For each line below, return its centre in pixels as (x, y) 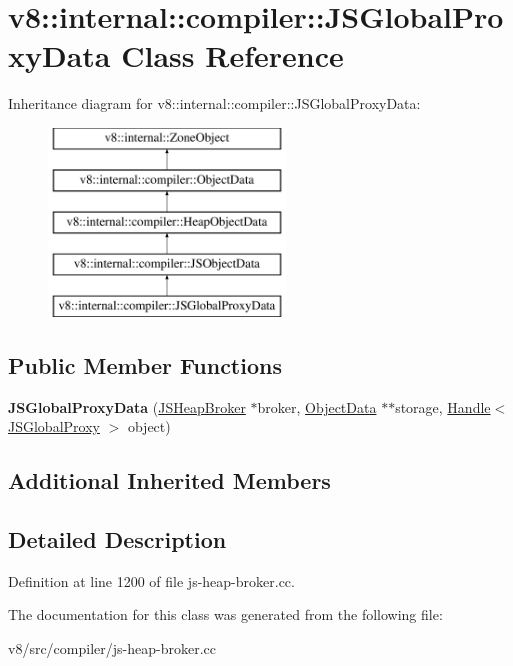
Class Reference (232, 55)
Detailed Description (117, 539)
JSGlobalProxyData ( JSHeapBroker (127, 406)
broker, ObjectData (317, 406)
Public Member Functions (145, 364)
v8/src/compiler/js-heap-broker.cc (112, 648)
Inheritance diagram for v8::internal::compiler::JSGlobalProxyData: (214, 103)
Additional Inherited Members (169, 480)
